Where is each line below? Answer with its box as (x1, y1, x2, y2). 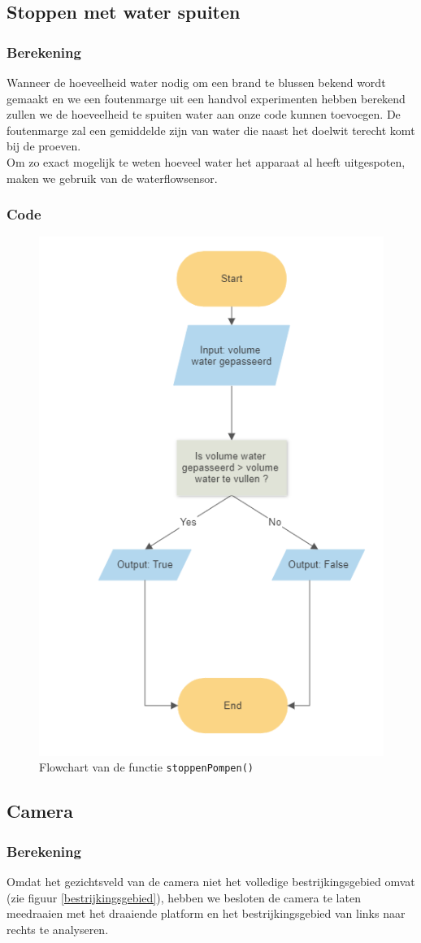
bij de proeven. (7, 137, 81, 154)
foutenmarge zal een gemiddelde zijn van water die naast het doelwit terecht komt (7, 121, 415, 138)
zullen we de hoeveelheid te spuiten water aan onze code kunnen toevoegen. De (7, 106, 401, 123)
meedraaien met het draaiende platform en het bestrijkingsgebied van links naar (7, 905, 406, 922)
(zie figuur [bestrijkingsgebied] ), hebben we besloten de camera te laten (7, 889, 361, 906)
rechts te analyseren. (7, 920, 109, 937)
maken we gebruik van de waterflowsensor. (7, 169, 218, 186)
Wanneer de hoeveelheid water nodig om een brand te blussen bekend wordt (7, 74, 386, 90)
